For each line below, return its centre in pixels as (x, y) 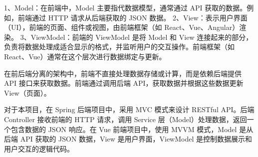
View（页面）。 (27, 92)
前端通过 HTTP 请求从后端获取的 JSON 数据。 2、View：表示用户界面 (132, 17)
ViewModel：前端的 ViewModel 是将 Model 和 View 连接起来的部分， (142, 37)
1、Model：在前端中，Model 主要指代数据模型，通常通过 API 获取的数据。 (126, 7)
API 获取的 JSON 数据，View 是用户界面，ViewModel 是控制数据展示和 (136, 139)
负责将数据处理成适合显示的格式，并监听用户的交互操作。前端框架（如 (119, 47)
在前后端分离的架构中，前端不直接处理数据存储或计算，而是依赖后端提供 (123, 73)
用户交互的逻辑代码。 (39, 148)
